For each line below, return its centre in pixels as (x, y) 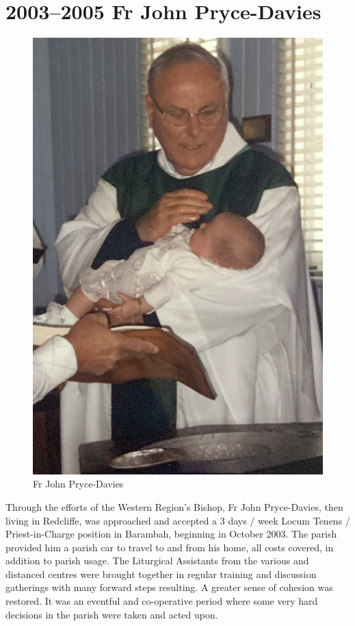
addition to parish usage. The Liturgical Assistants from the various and (157, 561)
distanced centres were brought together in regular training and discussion (161, 574)
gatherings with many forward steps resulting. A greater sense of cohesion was (169, 587)
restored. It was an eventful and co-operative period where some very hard (162, 601)
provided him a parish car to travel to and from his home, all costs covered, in (170, 547)
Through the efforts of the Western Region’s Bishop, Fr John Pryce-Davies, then (174, 506)
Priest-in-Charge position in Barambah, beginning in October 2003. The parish (171, 534)
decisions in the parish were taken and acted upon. (112, 614)
